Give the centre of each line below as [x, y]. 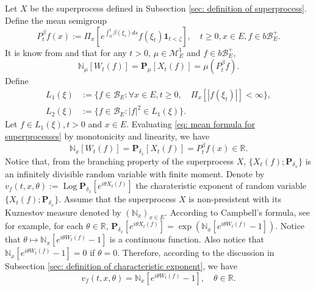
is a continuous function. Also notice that [187, 239]
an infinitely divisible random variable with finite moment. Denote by [135, 173]
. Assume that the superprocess [117, 199]
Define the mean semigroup [56, 20]
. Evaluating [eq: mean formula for [191, 124]
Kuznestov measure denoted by [63, 212]
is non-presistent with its [235, 199]
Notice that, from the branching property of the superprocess [119, 161]
